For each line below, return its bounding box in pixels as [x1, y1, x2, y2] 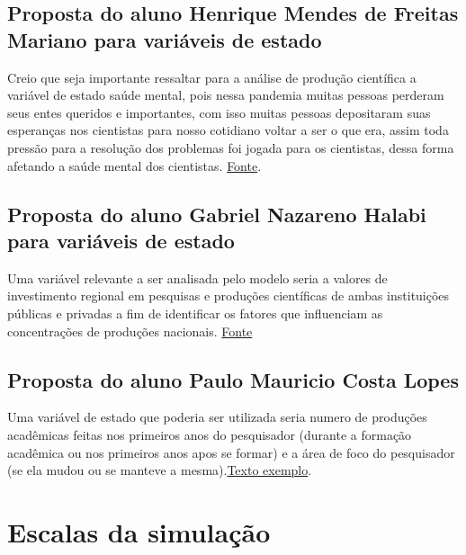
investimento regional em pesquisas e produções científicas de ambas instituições [7, 286, 450, 305]
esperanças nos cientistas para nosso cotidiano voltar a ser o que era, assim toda [7, 121, 449, 139]
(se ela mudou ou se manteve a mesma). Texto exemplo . [7, 461, 312, 479]
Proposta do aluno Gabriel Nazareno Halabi [7, 200, 426, 228]
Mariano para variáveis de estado [7, 25, 322, 53]
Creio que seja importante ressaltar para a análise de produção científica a [7, 67, 417, 86]
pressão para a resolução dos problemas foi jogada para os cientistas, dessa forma [7, 138, 454, 157]
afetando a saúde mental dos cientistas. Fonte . [7, 156, 262, 175]
